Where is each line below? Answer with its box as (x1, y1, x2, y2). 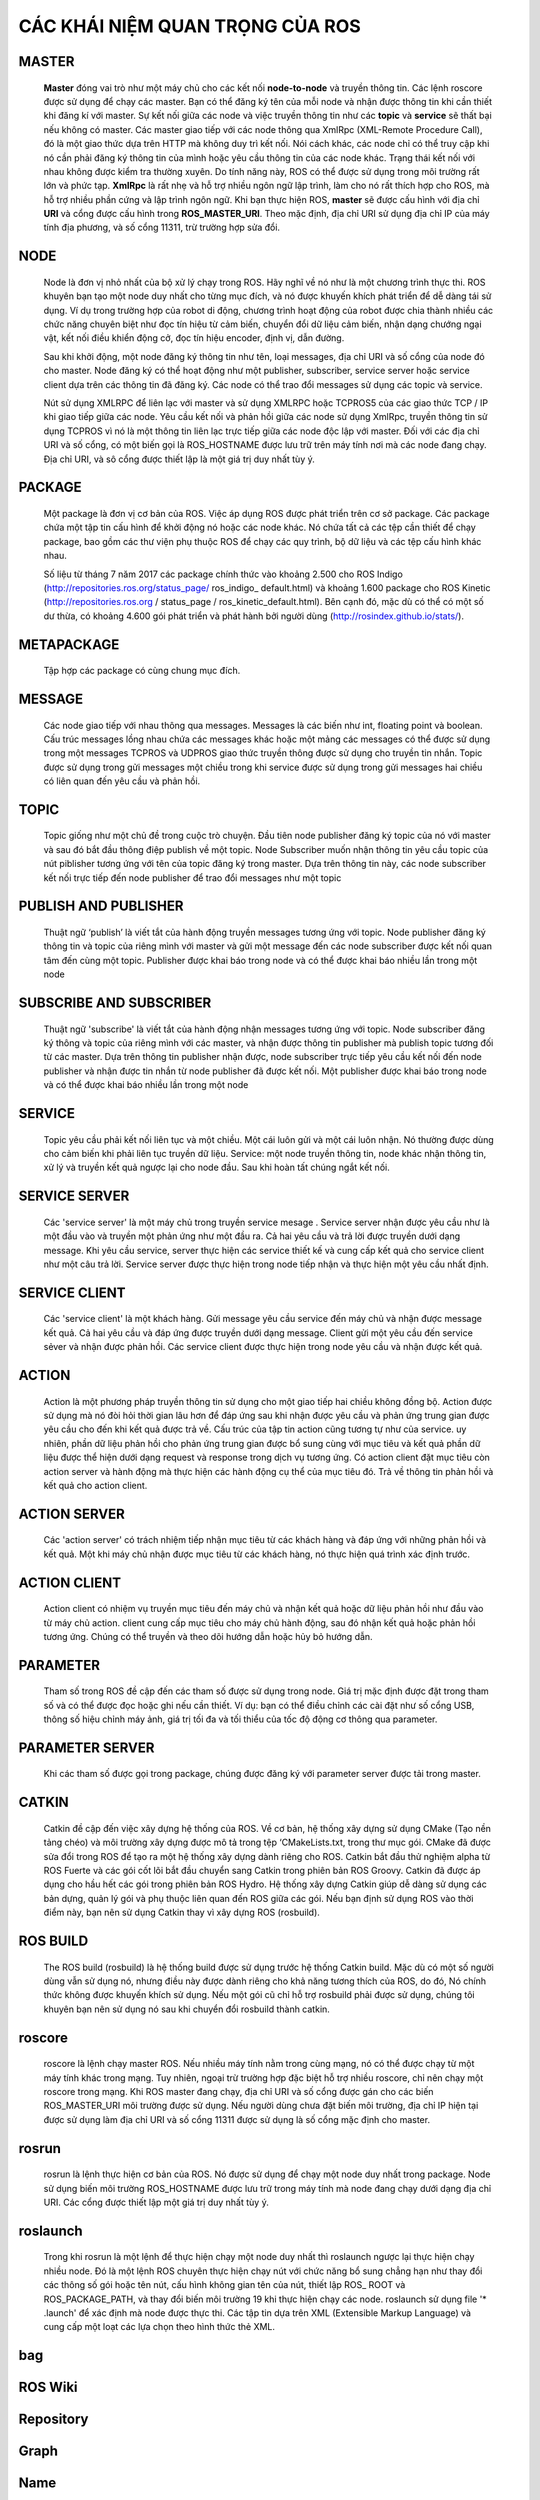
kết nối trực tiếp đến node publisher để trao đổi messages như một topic (43, 871, 342, 884)
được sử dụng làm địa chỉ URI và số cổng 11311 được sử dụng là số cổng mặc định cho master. (43, 2113, 430, 2125)
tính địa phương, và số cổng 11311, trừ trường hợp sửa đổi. (43, 221, 280, 234)
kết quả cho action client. (43, 1479, 148, 1491)
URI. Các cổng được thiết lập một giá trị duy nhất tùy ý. (43, 2196, 269, 2208)
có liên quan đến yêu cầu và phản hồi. (43, 775, 201, 787)
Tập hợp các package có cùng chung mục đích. (43, 665, 241, 677)
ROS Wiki (18, 2379, 79, 2396)
